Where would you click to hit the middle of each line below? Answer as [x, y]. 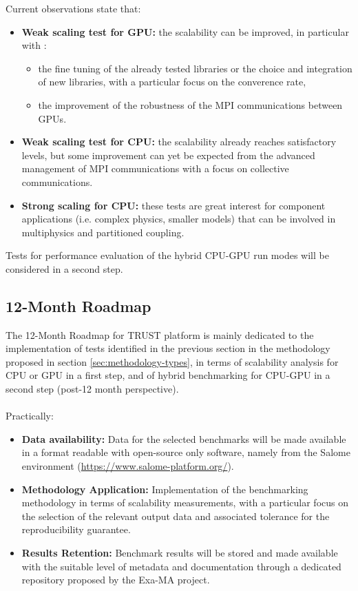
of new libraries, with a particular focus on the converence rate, [172, 82]
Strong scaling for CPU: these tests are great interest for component [173, 205]
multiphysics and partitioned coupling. [103, 232]
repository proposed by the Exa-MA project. [116, 580]
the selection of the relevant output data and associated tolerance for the [176, 516]
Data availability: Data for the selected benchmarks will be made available [184, 438]
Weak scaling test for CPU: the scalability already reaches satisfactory [179, 142]
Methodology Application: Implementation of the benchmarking [165, 489]
